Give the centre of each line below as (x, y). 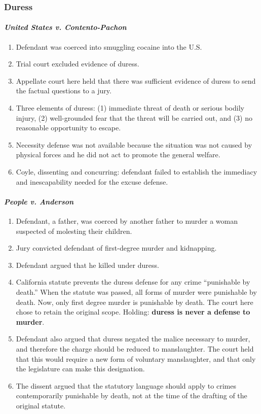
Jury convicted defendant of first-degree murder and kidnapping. (116, 248)
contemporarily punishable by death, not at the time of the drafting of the (132, 395)
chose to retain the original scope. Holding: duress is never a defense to (133, 312)
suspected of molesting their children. (74, 231)
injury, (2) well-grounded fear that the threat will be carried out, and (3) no (134, 117)
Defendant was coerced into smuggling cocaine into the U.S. (109, 46)
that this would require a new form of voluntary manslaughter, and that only (136, 358)
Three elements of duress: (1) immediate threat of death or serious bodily (130, 108)
